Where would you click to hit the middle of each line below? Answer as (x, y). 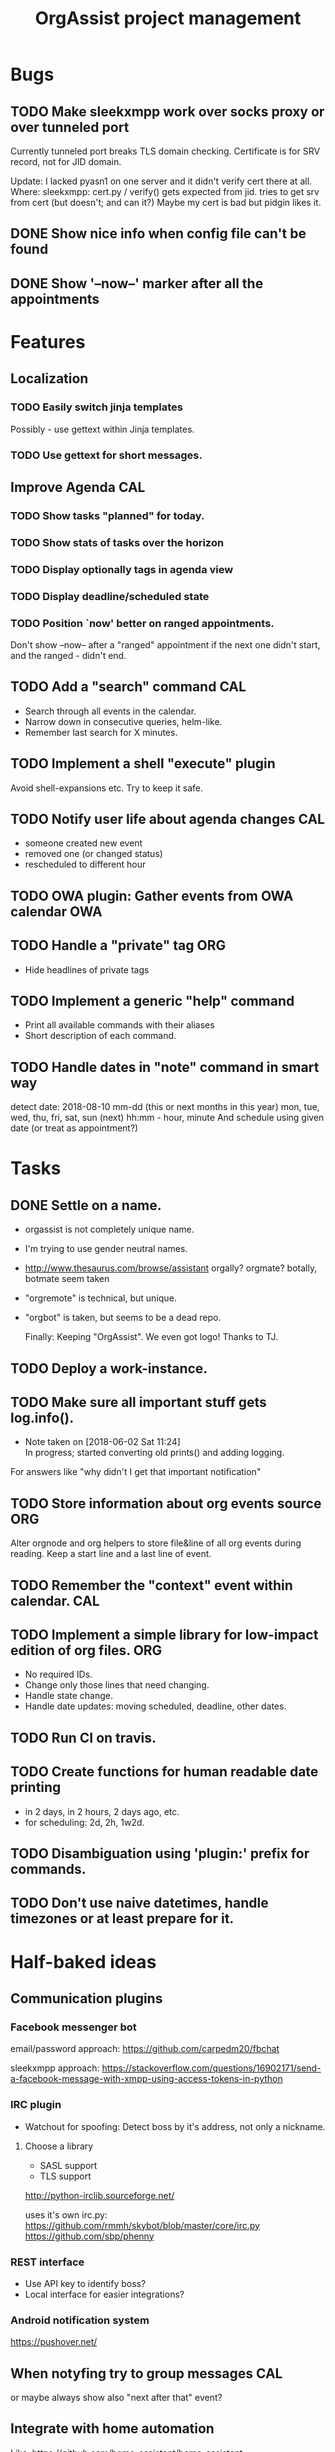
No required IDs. (58, 1674)
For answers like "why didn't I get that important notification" (136, 1472)
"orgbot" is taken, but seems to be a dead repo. (123, 1318)
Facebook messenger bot (73, 2027)
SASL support (68, 2165)
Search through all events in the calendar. (110, 711)
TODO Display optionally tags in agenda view (122, 569)
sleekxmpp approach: (55, 2068)
